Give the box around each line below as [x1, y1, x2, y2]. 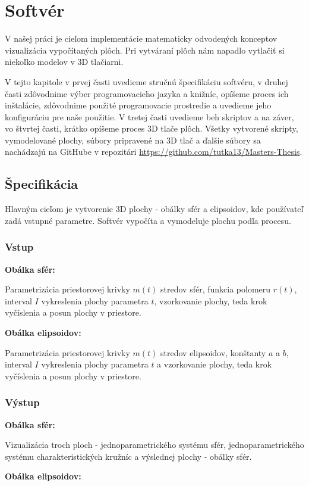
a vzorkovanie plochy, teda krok [157, 358, 272, 370]
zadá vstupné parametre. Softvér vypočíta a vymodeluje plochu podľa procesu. [5, 214, 291, 226]
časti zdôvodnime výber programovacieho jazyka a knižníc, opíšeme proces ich [5, 87, 289, 99]
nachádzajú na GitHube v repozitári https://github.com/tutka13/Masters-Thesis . [5, 145, 302, 158]
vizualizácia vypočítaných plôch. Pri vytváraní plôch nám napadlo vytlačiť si [5, 43, 285, 56]
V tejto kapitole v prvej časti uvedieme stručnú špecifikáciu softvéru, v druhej [5, 75, 288, 88]
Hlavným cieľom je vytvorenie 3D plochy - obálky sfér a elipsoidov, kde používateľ [5, 202, 304, 215]
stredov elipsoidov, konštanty [160, 346, 266, 359]
